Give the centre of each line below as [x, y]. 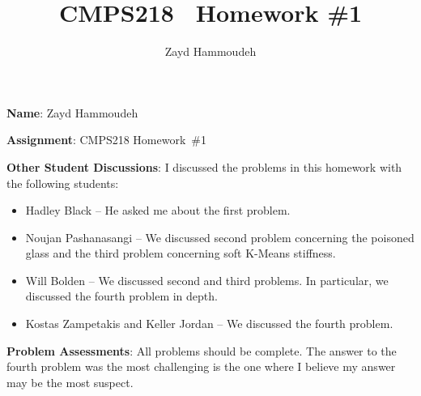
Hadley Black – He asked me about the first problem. [158, 210]
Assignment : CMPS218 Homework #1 [107, 140]
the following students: [63, 183]
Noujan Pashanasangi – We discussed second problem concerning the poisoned [220, 237]
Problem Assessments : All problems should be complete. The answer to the [202, 350]
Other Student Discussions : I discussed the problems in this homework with [204, 166]
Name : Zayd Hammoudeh [72, 112]
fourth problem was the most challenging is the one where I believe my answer [201, 366]
